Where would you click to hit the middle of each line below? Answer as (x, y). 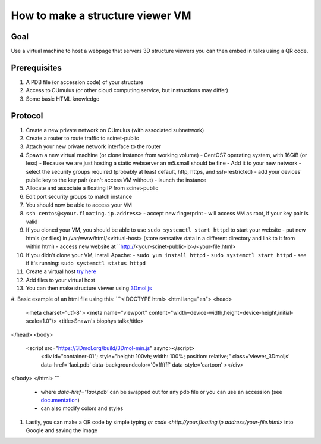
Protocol (27, 116)
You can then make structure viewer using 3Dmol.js (89, 288)
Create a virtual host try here (61, 271)
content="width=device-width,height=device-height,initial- (221, 312)
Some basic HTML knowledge (63, 99)
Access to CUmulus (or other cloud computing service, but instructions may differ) (127, 90)
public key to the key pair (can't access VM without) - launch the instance (116, 180)
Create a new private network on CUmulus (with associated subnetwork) (115, 130)
